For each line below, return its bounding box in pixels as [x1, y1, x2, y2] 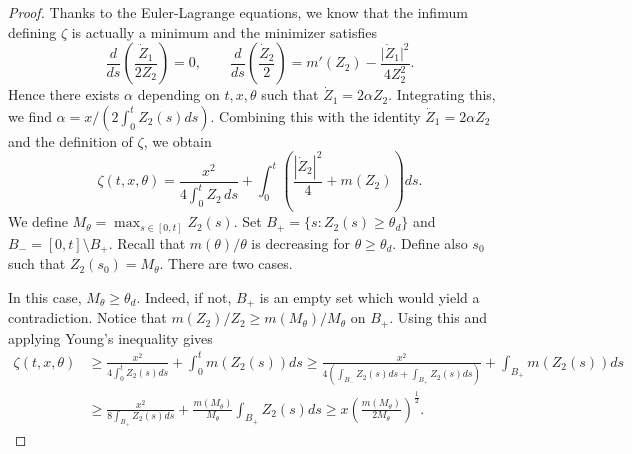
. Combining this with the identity [210, 105, 421, 126]
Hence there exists [8, 84, 120, 105]
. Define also [392, 232, 468, 253]
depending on [137, 84, 220, 105]
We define [8, 211, 68, 232]
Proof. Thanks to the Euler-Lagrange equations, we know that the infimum [8, 2, 468, 22]
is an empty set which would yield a [259, 286, 480, 307]
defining [8, 21, 57, 42]
